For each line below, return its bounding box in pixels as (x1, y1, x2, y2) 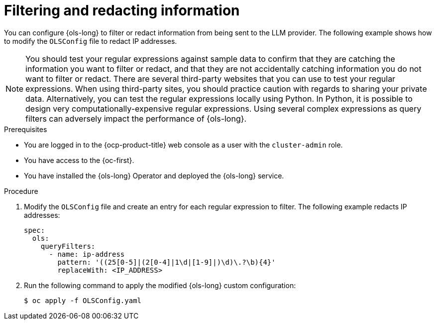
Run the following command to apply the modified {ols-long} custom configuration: (24, 281, 296, 290)
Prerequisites (4, 125, 47, 134)
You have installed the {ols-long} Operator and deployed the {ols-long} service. (24, 171, 284, 180)
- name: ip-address (49, 250, 125, 258)
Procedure (4, 186, 38, 195)
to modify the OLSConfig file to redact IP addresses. (4, 36, 177, 45)
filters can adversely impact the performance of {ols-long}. (25, 113, 247, 124)
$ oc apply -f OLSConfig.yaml (24, 296, 142, 305)
